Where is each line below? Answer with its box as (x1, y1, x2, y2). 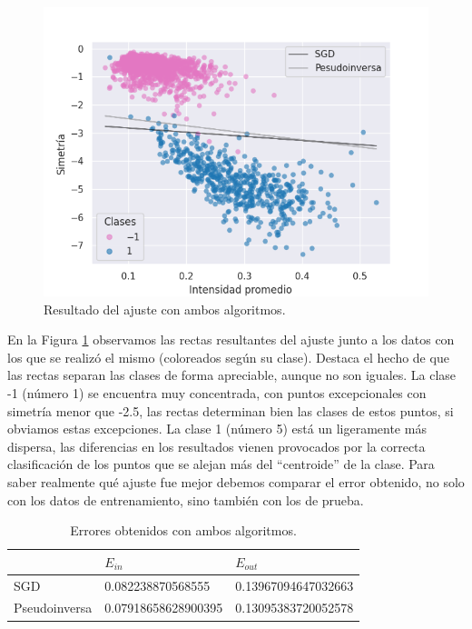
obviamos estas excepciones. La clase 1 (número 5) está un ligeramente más (7, 419, 427, 438)
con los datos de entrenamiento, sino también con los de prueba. (7, 490, 364, 509)
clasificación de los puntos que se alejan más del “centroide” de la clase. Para (7, 454, 435, 474)
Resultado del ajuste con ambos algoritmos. (44, 299, 286, 318)
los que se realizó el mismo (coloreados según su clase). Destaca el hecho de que (7, 347, 449, 366)
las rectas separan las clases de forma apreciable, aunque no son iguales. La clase (7, 365, 457, 384)
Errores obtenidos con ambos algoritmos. (70, 521, 297, 540)
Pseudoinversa (14, 598, 93, 617)
